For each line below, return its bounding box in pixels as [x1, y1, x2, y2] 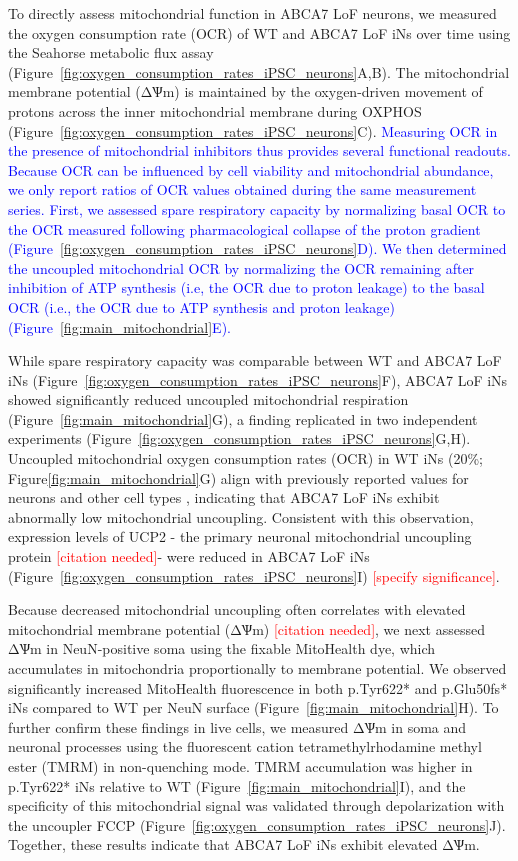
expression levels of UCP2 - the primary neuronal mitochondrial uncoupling [8, 526, 472, 547]
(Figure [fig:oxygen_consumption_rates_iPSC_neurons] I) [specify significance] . [8, 565, 500, 586]
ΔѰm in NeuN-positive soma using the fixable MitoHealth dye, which [8, 638, 436, 659]
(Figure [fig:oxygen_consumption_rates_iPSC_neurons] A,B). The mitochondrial [8, 61, 510, 82]
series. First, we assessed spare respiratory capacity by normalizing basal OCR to [8, 198, 506, 219]
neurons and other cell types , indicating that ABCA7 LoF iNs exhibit [8, 487, 440, 508]
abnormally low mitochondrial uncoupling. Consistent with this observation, [8, 506, 474, 527]
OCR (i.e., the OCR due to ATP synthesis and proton [8, 296, 341, 317]
